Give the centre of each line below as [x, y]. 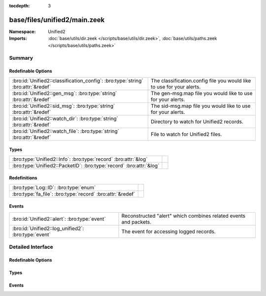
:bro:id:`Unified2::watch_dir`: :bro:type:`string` [65, 118]
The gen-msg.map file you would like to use [202, 93]
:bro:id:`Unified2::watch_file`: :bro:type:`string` [66, 131]
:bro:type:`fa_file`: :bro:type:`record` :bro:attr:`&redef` [74, 194]
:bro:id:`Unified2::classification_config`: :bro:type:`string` [78, 80]
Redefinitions [23, 178]
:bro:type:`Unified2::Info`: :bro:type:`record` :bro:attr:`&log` [80, 159]
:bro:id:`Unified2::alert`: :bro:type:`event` [59, 219]
